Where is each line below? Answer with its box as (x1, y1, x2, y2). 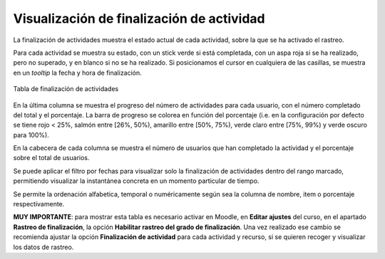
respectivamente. (13, 200, 65, 208)
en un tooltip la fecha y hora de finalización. (13, 68, 142, 77)
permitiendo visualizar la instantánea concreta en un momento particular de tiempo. (13, 176, 260, 185)
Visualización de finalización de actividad (13, 11, 265, 26)
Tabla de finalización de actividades (13, 85, 119, 93)
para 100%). (13, 130, 49, 139)
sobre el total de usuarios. (13, 154, 90, 162)
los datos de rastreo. (13, 243, 74, 251)
